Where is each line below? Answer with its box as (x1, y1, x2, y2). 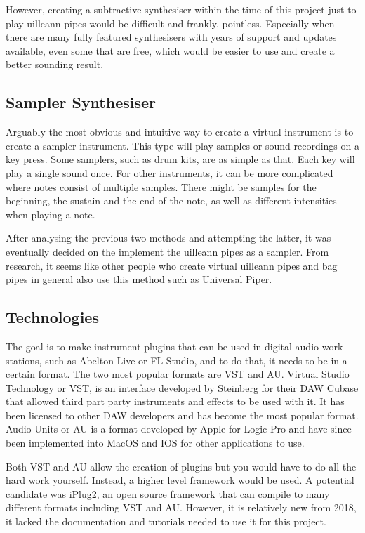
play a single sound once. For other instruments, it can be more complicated (6, 165, 333, 180)
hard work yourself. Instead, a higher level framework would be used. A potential (6, 473, 354, 487)
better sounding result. (6, 57, 104, 72)
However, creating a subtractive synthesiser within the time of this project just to (6, 2, 357, 16)
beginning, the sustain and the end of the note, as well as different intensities (6, 193, 337, 208)
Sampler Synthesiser (6, 91, 157, 113)
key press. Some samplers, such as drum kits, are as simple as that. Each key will (6, 152, 355, 166)
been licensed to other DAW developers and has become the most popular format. (6, 407, 359, 422)
